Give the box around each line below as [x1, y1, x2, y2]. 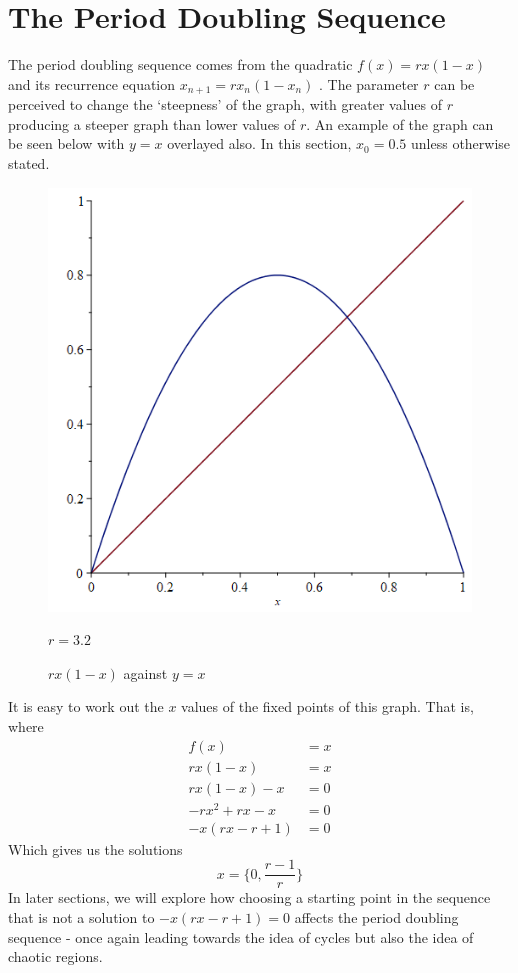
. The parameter [318, 73, 419, 94]
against [123, 662, 168, 683]
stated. [8, 152, 50, 173]
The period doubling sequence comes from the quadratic [8, 54, 353, 75]
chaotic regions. [8, 946, 103, 967]
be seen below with [8, 133, 125, 154]
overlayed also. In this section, [167, 133, 352, 154]
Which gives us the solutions [8, 838, 183, 859]
